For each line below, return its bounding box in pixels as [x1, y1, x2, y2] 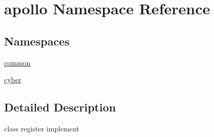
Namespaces [4, 33, 70, 49]
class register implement [4, 123, 79, 133]
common [4, 57, 31, 67]
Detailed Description [4, 99, 116, 115]
